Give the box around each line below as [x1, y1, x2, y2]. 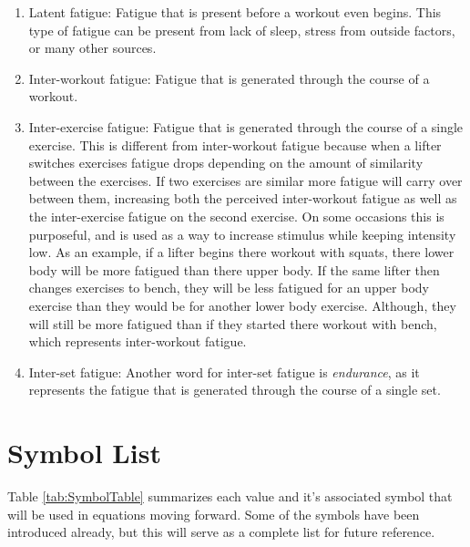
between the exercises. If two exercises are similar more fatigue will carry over [28, 170, 463, 190]
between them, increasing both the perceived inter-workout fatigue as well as [28, 189, 457, 208]
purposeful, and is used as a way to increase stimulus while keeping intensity [28, 224, 456, 243]
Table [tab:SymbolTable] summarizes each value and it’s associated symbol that [7, 487, 453, 505]
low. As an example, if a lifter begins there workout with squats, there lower [28, 243, 455, 262]
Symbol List [7, 434, 161, 471]
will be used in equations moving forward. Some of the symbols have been [7, 504, 420, 523]
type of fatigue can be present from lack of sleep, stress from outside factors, [28, 20, 455, 39]
